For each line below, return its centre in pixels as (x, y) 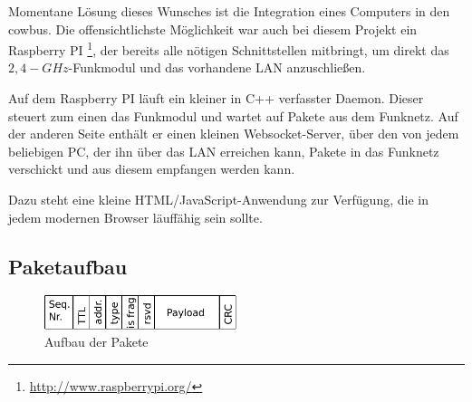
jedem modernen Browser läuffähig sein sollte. (135, 217)
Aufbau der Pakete (96, 342)
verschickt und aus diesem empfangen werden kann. (152, 169)
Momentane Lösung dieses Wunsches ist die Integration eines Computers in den (229, 11)
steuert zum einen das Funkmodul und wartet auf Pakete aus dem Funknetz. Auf (233, 115)
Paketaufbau (68, 266)
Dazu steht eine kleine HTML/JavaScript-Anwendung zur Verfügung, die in (218, 199)
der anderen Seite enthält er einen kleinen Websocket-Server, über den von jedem (234, 134)
